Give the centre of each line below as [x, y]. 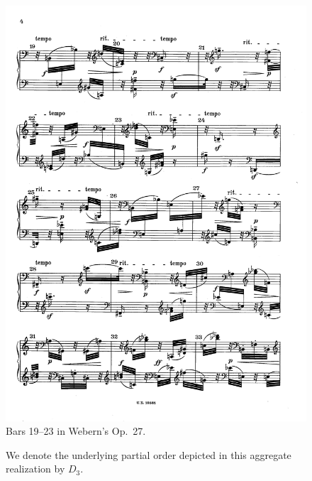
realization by [35, 469]
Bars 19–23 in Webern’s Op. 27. [76, 431]
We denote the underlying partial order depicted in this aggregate [149, 454]
